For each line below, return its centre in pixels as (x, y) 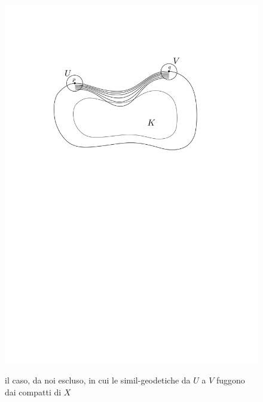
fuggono (230, 380)
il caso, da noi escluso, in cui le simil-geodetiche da (98, 380)
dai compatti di (33, 392)
